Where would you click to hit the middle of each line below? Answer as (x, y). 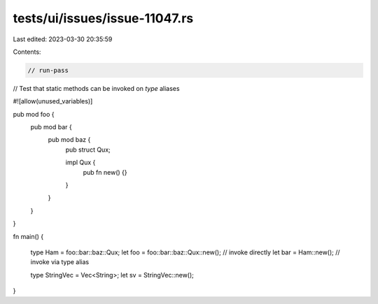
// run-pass (48, 70)
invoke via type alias (60, 262)
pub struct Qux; (88, 150)
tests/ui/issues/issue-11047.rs (103, 18)
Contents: (27, 52)
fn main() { (28, 236)
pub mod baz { (69, 140)
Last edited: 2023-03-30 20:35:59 (63, 39)
